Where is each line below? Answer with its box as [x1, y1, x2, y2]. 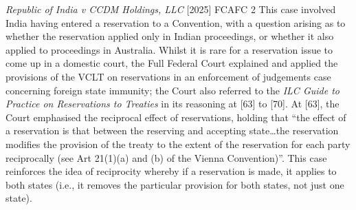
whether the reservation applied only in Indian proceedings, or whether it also [5, 29, 334, 43]
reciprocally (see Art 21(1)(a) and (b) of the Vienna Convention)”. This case [5, 150, 327, 165]
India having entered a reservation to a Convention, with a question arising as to [5, 15, 346, 30]
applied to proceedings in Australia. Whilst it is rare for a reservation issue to [5, 42, 333, 56]
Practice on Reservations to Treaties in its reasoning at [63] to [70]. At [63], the [5, 96, 340, 111]
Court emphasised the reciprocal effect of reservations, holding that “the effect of [5, 109, 346, 124]
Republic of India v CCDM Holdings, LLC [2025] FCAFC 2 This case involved [5, 2, 336, 16]
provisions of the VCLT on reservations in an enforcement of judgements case [5, 69, 331, 83]
